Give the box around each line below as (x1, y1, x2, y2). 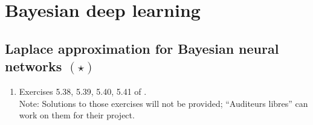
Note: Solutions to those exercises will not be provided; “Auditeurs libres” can (19, 97, 308, 109)
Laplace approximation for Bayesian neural (5, 39, 279, 57)
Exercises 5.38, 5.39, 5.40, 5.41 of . (19, 85, 147, 97)
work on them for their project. (19, 109, 135, 121)
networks (5, 57, 62, 75)
